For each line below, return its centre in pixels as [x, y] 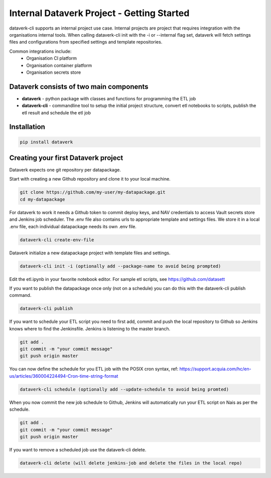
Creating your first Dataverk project [66, 158]
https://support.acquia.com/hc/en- [215, 369]
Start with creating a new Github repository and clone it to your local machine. [90, 179]
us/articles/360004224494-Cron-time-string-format [64, 376]
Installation [27, 127]
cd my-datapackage [42, 199]
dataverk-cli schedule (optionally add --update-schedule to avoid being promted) [124, 389]
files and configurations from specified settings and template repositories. [86, 42]
